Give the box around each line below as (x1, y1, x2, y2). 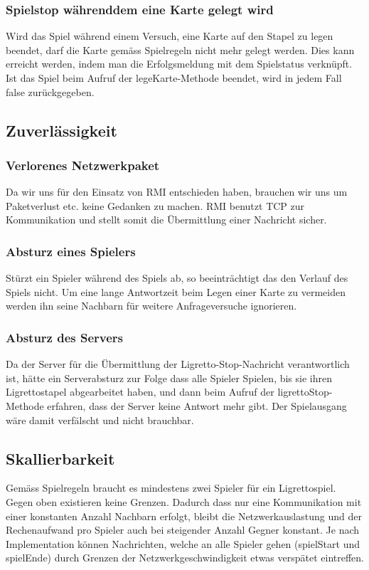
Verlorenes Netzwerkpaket (6, 156, 160, 174)
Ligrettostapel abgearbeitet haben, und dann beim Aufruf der (6, 384, 274, 399)
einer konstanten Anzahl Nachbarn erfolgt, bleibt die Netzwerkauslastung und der (6, 508, 362, 523)
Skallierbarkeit (6, 447, 115, 469)
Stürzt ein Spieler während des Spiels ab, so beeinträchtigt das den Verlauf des (6, 270, 348, 285)
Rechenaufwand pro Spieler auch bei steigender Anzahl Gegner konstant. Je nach (6, 522, 360, 537)
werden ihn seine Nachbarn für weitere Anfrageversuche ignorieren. (6, 298, 297, 313)
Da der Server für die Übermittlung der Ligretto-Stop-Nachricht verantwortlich (6, 357, 350, 371)
